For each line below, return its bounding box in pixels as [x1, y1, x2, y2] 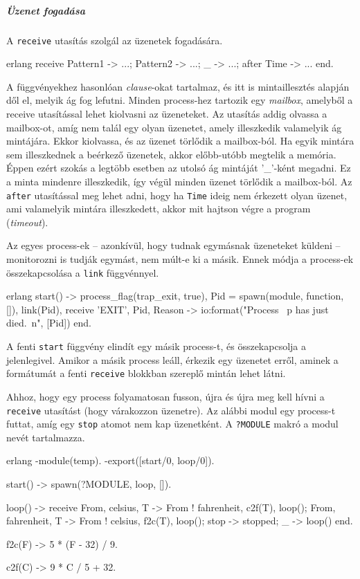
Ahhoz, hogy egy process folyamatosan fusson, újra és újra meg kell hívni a [6, 389, 325, 403]
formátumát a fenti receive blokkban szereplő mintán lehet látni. [6, 366, 286, 380]
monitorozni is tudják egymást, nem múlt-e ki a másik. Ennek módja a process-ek [6, 252, 354, 266]
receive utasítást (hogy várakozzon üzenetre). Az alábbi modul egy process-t [6, 403, 336, 417]
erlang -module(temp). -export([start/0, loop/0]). [6, 453, 215, 468]
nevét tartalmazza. [6, 430, 85, 444]
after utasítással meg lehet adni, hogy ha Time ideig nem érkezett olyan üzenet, [6, 187, 348, 202]
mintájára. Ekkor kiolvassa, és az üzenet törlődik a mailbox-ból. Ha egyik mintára [6, 134, 354, 148]
